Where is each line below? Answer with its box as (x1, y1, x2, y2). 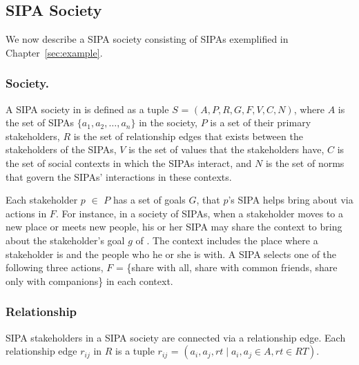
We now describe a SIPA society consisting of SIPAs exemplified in (6, 32, 289, 46)
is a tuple (115, 344, 155, 358)
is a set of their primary (210, 115, 311, 130)
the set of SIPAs (6, 115, 75, 130)
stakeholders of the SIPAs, (6, 142, 117, 157)
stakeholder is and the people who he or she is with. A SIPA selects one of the (6, 246, 337, 261)
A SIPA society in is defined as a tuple (6, 101, 169, 116)
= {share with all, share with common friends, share (116, 260, 338, 275)
